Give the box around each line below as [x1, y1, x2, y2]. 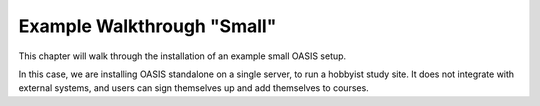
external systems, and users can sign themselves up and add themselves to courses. [18, 82, 369, 94]
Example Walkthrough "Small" [18, 15, 277, 37]
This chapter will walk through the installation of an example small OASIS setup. [18, 50, 347, 62]
